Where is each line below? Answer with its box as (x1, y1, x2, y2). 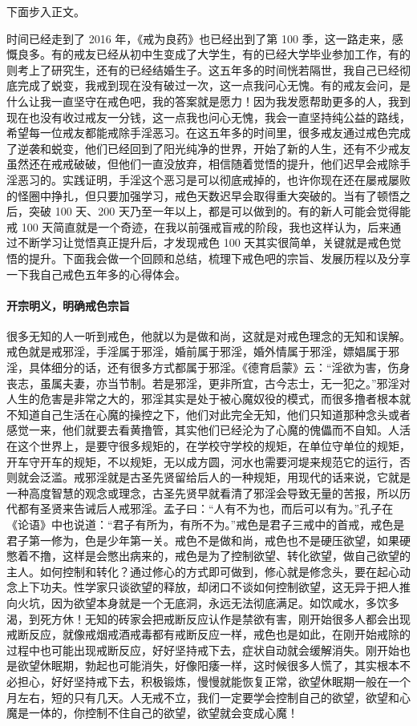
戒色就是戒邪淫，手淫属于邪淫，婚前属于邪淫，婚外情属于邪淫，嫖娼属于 (6, 343, 388, 360)
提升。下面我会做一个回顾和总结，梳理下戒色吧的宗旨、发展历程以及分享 (28, 249, 411, 266)
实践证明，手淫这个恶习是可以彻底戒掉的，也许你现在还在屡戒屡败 (62, 171, 411, 188)
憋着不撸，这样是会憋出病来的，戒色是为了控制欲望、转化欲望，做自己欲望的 (6, 547, 411, 564)
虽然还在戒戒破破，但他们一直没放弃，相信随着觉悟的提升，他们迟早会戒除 (6, 155, 399, 172)
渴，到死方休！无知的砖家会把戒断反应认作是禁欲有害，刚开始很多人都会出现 (6, 610, 411, 627)
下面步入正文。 (6, 3, 85, 19)
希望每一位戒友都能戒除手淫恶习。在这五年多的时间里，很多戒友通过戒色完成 (6, 124, 411, 141)
